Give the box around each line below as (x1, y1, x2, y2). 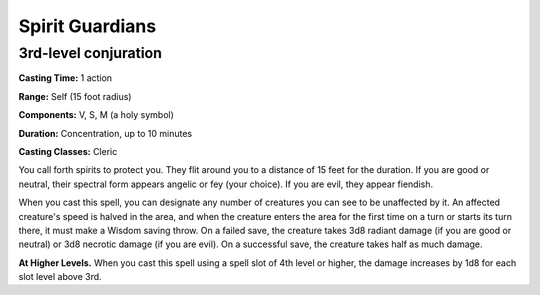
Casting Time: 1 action (18, 72, 113, 84)
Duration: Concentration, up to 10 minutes (18, 127, 193, 139)
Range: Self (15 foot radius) (18, 90, 132, 102)
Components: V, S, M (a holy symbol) (18, 109, 175, 121)
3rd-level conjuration (18, 44, 162, 62)
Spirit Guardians (18, 15, 157, 37)
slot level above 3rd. (18, 271, 102, 283)
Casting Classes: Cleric (18, 145, 118, 157)
